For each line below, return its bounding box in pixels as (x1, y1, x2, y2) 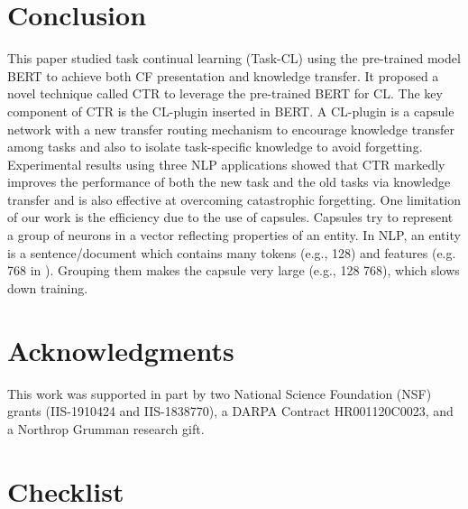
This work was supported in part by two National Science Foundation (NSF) (7, 384, 432, 403)
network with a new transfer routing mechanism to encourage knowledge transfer (7, 119, 454, 138)
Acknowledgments (7, 331, 234, 368)
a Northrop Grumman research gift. (7, 419, 205, 438)
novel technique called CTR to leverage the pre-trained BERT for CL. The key (7, 84, 443, 103)
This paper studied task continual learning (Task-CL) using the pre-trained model (7, 49, 461, 68)
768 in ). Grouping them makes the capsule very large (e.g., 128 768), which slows (7, 261, 460, 280)
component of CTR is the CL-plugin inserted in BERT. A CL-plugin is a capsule (7, 101, 454, 120)
